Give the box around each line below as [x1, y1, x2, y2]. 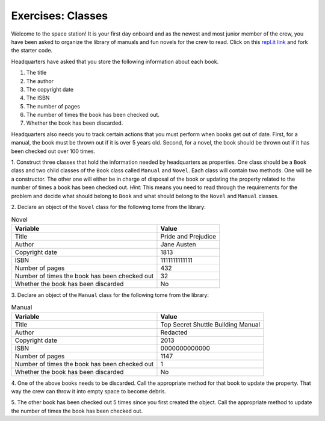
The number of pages [26, 102, 81, 110]
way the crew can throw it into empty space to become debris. [11, 387, 167, 394]
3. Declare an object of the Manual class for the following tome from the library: [11, 291, 209, 298]
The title [26, 69, 47, 76]
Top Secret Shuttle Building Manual [160, 320, 261, 328]
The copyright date [26, 86, 74, 93]
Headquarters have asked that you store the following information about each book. [11, 58, 219, 65]
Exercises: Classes [11, 9, 108, 22]
